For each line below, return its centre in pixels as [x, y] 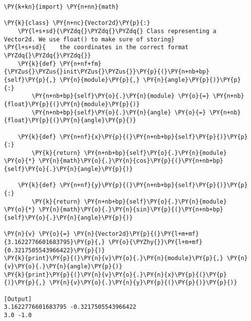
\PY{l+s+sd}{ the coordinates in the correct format [96, 47]
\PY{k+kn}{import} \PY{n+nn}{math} [62, 7]
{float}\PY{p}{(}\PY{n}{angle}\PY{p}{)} [70, 121]
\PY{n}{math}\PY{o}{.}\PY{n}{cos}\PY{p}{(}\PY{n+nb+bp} [131, 161]
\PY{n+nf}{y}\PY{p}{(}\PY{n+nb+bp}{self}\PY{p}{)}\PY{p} [154, 185]
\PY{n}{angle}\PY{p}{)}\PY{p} [192, 80]
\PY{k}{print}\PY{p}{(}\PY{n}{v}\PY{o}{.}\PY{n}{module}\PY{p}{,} [114, 258]
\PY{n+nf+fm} [81, 64]
